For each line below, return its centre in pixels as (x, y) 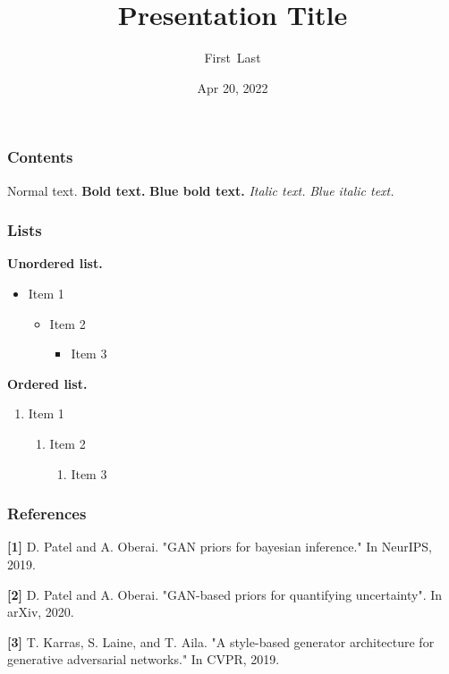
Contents (40, 157)
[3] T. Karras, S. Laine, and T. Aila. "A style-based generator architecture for (221, 641)
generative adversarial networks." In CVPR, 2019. (144, 659)
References (47, 514)
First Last (233, 58)
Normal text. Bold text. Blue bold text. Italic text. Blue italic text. (201, 190)
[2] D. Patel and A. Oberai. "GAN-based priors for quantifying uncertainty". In (225, 594)
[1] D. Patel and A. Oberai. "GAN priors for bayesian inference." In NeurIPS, (220, 547)
